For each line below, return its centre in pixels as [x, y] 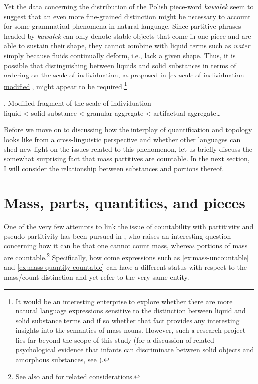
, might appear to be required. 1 [79, 85]
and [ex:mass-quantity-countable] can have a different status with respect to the [125, 267]
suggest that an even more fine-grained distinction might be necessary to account [127, 16]
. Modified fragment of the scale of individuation [78, 103]
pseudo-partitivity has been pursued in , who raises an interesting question [118, 236]
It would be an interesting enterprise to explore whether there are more [124, 301]
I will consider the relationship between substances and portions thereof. [114, 168]
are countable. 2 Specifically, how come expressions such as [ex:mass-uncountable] [126, 257]
